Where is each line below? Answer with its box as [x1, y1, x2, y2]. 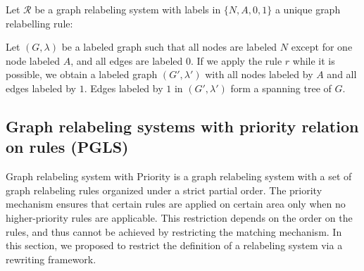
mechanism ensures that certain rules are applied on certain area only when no [6, 196, 346, 211]
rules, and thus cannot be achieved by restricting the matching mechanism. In [6, 224, 342, 239]
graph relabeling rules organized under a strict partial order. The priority [6, 182, 322, 197]
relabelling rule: [6, 15, 73, 30]
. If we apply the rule [191, 53, 282, 68]
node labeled [6, 53, 61, 68]
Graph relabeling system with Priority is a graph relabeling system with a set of [6, 169, 352, 184]
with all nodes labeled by [205, 67, 313, 82]
